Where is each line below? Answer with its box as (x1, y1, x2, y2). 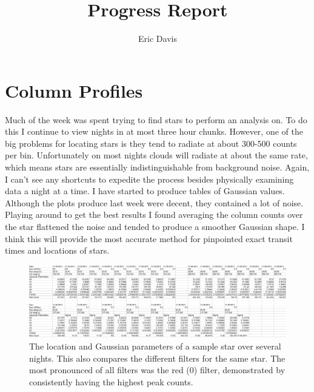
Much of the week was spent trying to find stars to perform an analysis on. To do (5, 113, 307, 126)
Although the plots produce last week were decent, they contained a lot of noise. (5, 196, 304, 209)
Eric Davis (138, 32, 177, 45)
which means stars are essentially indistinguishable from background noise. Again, (5, 161, 310, 174)
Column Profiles (5, 78, 143, 103)
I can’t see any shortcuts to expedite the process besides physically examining (5, 172, 294, 185)
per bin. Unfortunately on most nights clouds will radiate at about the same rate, (5, 149, 308, 161)
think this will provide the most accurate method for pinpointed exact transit (5, 232, 293, 245)
